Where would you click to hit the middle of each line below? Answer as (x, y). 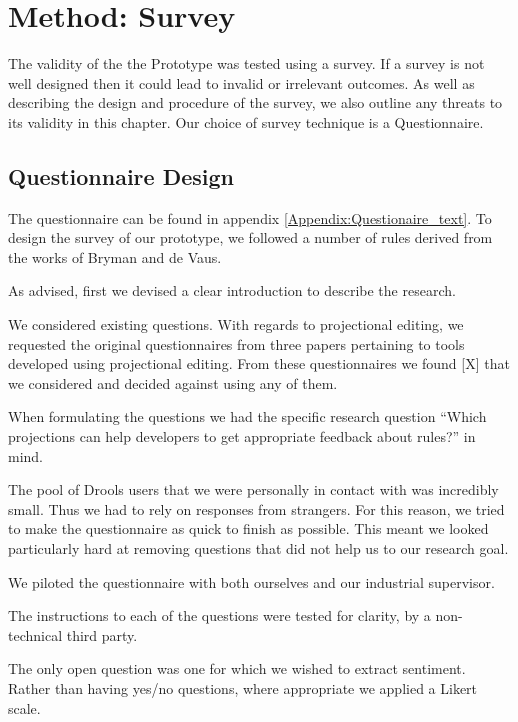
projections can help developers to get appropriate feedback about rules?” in (242, 436)
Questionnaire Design (121, 175)
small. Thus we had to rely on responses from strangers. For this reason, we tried (256, 508)
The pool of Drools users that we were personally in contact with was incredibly (253, 489)
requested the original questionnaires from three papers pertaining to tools (236, 343)
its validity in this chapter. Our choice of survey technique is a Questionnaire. (246, 121)
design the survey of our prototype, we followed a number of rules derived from (250, 237)
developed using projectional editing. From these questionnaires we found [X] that (259, 363)
